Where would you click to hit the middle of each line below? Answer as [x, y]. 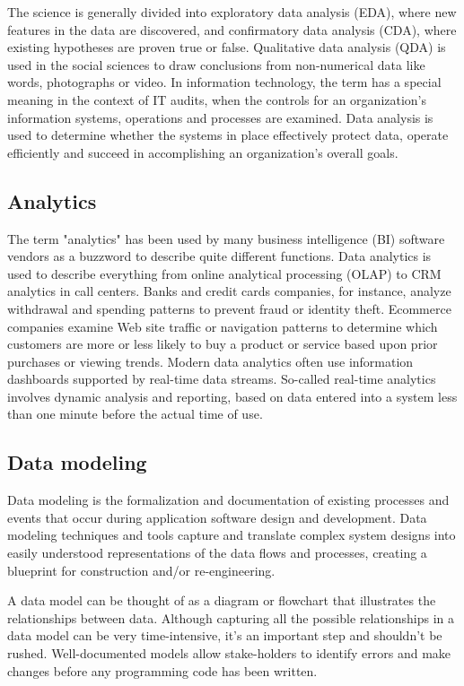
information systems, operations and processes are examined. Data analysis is [220, 117]
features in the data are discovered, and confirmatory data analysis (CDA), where [232, 29]
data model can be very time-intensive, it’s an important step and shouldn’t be [225, 635]
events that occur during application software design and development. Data [217, 517]
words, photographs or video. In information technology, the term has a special [224, 82]
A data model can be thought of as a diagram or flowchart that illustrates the [222, 600]
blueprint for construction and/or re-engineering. [141, 570]
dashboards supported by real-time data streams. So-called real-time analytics [222, 379]
